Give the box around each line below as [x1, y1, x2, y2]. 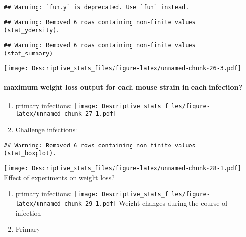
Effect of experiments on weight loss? [4, 172, 114, 182]
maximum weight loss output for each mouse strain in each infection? [4, 81, 243, 91]
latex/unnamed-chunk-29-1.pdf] [15, 200, 117, 207]
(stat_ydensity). [4, 27, 60, 34]
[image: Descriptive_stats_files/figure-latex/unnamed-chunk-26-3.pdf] [4, 65, 241, 72]
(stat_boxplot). [4, 150, 57, 157]
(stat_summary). [4, 50, 57, 57]
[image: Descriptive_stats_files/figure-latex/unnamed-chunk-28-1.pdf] [4, 164, 241, 172]
